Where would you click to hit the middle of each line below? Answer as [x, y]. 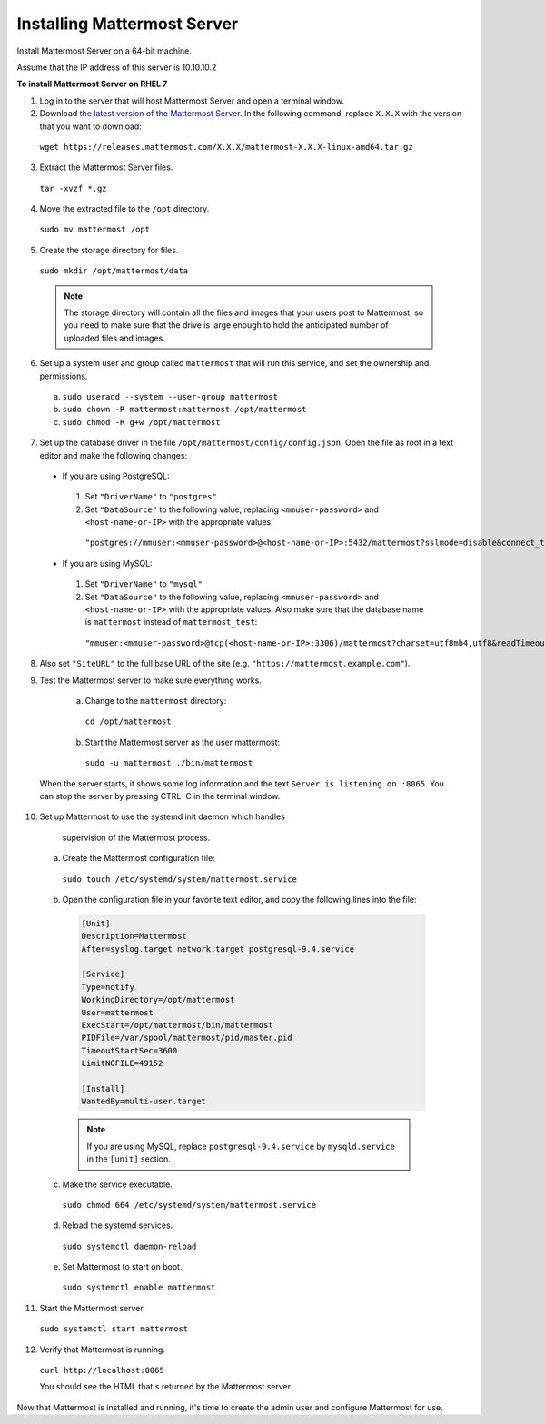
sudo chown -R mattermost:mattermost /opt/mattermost [184, 410]
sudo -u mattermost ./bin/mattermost [169, 763]
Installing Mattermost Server [128, 24]
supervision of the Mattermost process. [136, 837]
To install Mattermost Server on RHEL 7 [92, 84]
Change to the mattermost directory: [156, 701]
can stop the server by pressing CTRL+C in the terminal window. [160, 796]
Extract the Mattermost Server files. [106, 167]
